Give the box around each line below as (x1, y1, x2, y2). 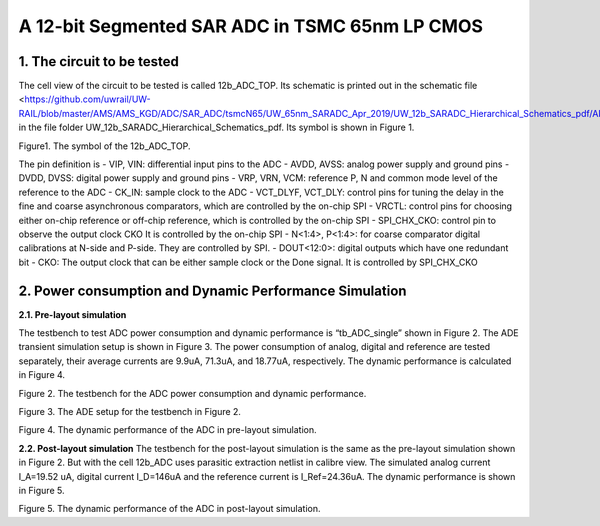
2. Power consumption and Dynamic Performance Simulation (18, 282, 407, 299)
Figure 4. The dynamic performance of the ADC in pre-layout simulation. (18, 424, 317, 436)
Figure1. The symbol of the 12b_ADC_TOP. (18, 140, 191, 152)
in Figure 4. (18, 369, 65, 381)
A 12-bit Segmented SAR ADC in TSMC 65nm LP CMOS (18, 15, 484, 37)
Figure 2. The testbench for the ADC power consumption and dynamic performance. (18, 387, 367, 399)
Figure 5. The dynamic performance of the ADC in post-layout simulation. (18, 503, 321, 515)
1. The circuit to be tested (18, 53, 179, 70)
